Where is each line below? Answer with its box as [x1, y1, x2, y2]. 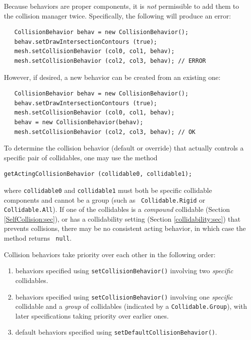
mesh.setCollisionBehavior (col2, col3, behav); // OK [14, 128, 196, 135]
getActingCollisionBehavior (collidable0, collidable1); [4, 170, 192, 178]
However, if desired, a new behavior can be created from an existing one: [4, 72, 221, 82]
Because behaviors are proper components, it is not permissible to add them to [4, 1, 239, 11]
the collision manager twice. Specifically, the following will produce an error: [4, 10, 231, 20]
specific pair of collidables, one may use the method [4, 152, 158, 162]
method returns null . [4, 233, 72, 243]
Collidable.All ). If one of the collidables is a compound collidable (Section [4, 204, 230, 214]
